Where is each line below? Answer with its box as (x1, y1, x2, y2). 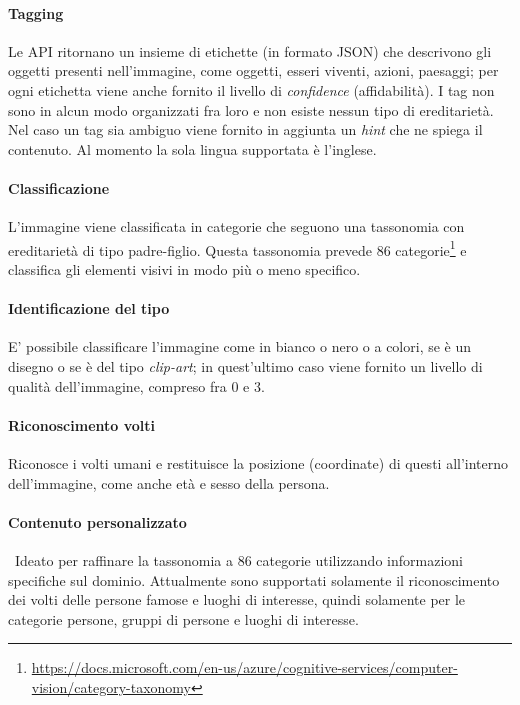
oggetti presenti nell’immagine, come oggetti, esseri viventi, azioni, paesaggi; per (8, 60, 499, 81)
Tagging (8, 2, 64, 23)
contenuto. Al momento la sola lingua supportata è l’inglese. (8, 138, 377, 159)
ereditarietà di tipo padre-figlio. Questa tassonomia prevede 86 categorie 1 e (8, 236, 467, 260)
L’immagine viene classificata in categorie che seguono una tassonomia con (8, 216, 465, 237)
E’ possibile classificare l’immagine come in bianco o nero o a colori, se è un (8, 336, 472, 357)
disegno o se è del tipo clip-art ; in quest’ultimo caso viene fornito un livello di (8, 355, 483, 376)
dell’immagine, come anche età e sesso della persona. (8, 472, 330, 493)
